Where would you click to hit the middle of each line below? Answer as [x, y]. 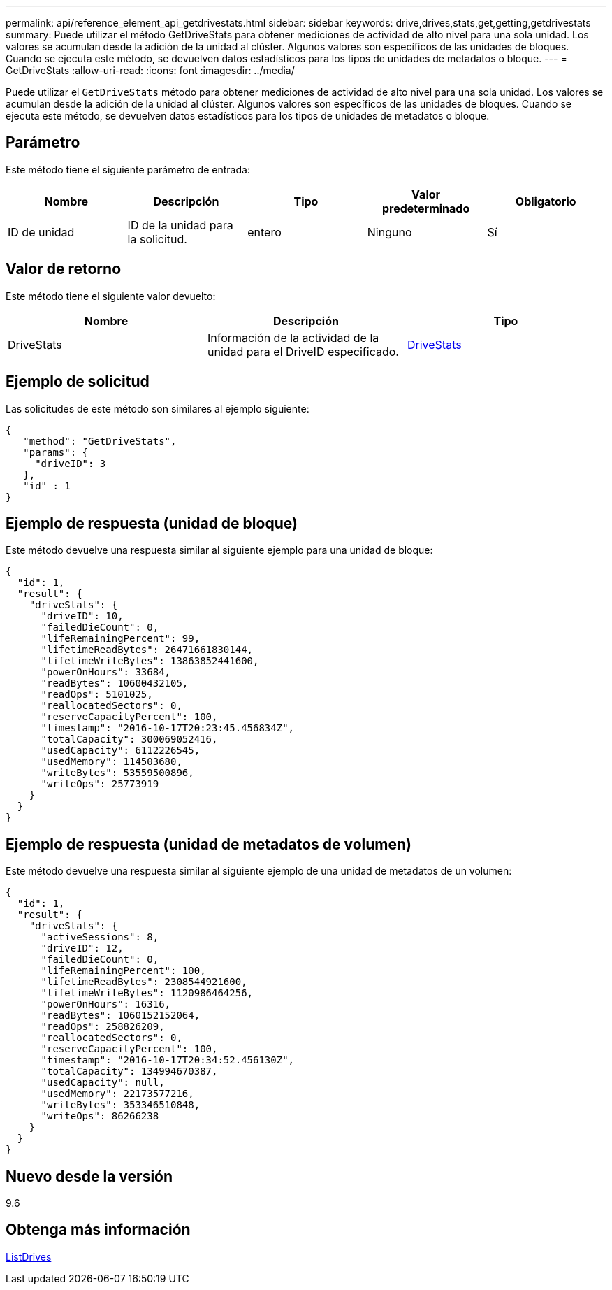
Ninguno [389, 232]
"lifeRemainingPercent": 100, [123, 971]
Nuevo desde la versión [89, 1176]
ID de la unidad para [180, 225]
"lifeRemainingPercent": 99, [121, 639]
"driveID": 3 [71, 463]
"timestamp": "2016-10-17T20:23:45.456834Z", [168, 728]
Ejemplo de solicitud [78, 382]
